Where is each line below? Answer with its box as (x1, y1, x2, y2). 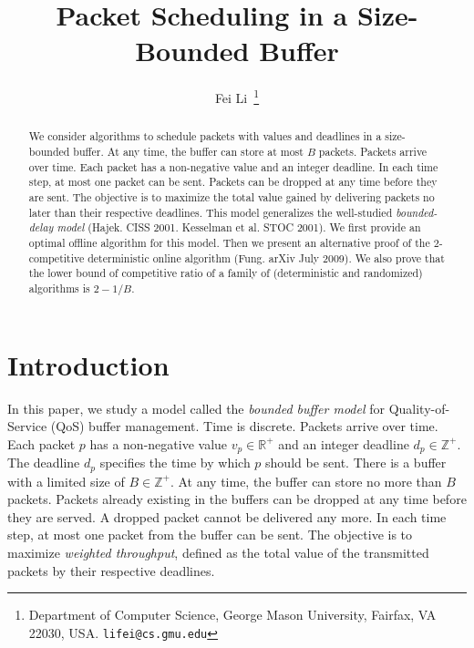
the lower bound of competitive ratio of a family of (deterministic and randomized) (28, 265, 423, 281)
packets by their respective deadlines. (7, 561, 215, 580)
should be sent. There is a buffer (265, 453, 447, 472)
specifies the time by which (99, 453, 251, 472)
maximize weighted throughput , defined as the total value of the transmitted (7, 542, 429, 561)
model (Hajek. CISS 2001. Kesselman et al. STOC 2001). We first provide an (57, 220, 421, 235)
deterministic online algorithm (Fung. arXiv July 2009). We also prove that (88, 250, 445, 265)
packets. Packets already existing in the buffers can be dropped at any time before (7, 489, 467, 509)
